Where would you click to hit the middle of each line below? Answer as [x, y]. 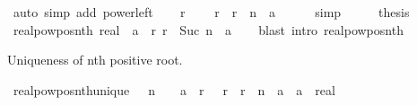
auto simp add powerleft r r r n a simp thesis [211, 12]
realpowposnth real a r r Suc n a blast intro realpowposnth [208, 29]
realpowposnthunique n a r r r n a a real [174, 89]
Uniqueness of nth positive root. [95, 60]
